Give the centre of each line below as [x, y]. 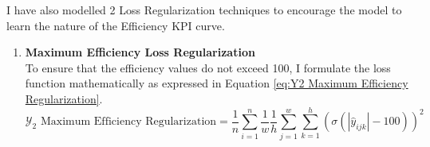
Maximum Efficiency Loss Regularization [140, 52]
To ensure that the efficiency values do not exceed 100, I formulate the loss [208, 67]
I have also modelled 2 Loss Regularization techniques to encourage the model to [204, 10]
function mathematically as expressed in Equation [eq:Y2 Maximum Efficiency [217, 83]
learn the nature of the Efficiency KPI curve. [116, 25]
